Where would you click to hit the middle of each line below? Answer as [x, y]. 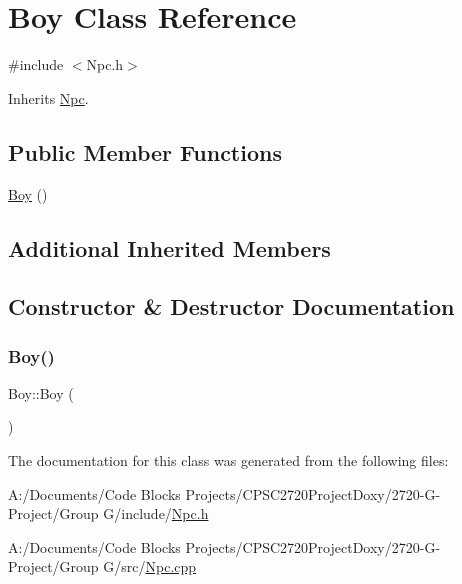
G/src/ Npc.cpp [150, 566]
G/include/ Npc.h [156, 513]
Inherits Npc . [48, 97]
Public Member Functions [145, 151]
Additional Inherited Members [169, 247]
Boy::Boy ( [41, 392]
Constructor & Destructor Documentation [231, 306]
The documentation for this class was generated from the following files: [228, 460]
